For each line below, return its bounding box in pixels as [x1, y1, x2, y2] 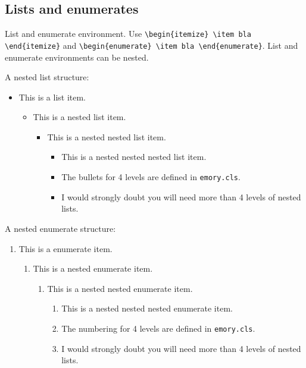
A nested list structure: [5, 71, 89, 83]
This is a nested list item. [33, 111, 126, 123]
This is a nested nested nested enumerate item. [61, 302, 233, 314]
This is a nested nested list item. [47, 130, 166, 143]
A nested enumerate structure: [5, 222, 116, 234]
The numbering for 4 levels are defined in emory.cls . [61, 322, 255, 334]
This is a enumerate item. [18, 242, 113, 254]
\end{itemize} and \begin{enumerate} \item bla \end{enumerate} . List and [5, 39, 298, 51]
